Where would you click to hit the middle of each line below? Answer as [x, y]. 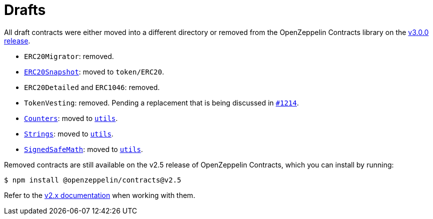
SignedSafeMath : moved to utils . [84, 149]
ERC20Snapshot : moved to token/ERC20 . [94, 71]
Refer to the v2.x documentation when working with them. [100, 195]
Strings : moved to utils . [69, 133]
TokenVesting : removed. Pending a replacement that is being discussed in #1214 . [162, 102]
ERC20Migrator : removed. [69, 56]
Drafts [25, 10]
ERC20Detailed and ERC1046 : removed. [92, 87]
